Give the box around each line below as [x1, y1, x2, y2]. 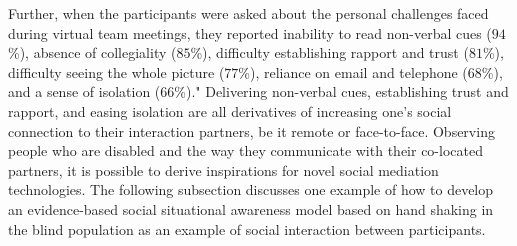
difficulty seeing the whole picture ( [8, 61, 225, 82]
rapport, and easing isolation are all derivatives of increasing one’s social [8, 100, 452, 121]
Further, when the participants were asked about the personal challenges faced [8, 3, 489, 23]
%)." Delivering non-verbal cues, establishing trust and [174, 81, 509, 102]
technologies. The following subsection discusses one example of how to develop [8, 179, 494, 200]
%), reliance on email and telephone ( [238, 61, 468, 82]
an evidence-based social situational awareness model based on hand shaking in [8, 198, 494, 219]
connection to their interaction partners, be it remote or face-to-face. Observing [8, 120, 495, 141]
